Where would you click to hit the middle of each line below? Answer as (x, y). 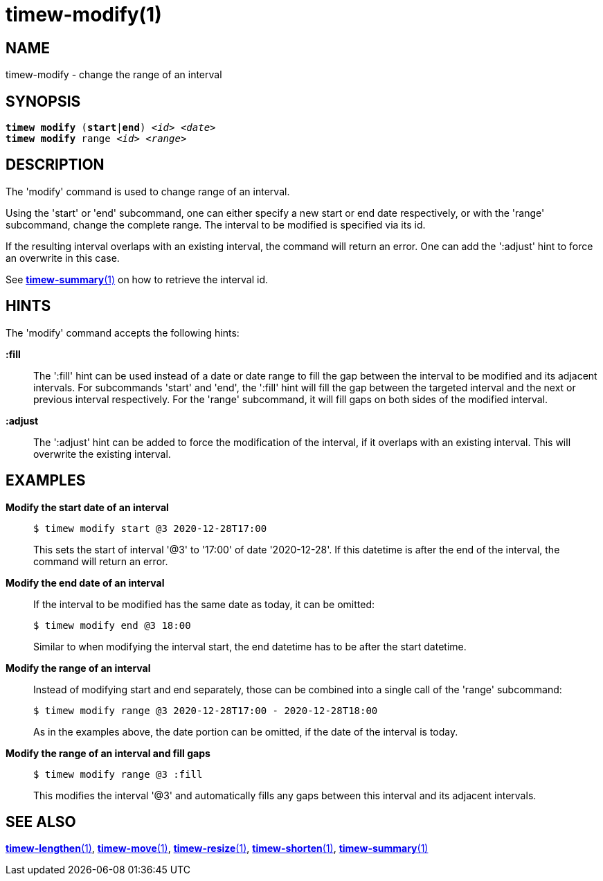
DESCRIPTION (55, 165)
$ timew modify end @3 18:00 (112, 625)
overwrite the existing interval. (102, 454)
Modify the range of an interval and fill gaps (108, 753)
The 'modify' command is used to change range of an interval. (148, 191)
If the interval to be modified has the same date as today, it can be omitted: (204, 604)
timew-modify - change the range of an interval (114, 75)
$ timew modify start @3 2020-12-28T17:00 (150, 528)
